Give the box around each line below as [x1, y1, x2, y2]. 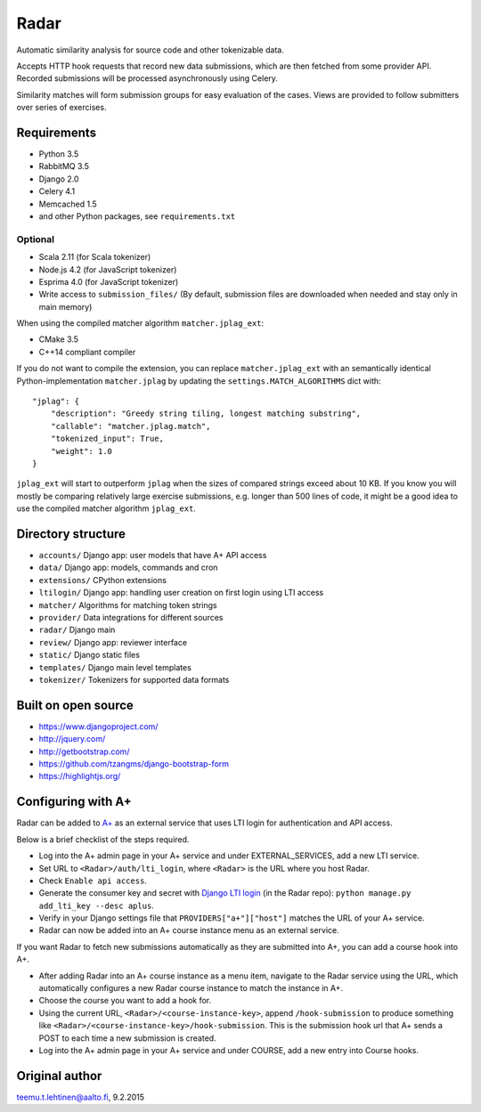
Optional [16, 232, 55, 245]
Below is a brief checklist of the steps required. [16, 833, 190, 845]
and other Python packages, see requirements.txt [38, 210, 236, 222]
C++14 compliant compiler [38, 346, 136, 357]
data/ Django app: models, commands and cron [38, 562, 218, 573]
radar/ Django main [38, 624, 116, 636]
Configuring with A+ [16, 794, 133, 809]
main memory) [38, 301, 93, 312]
